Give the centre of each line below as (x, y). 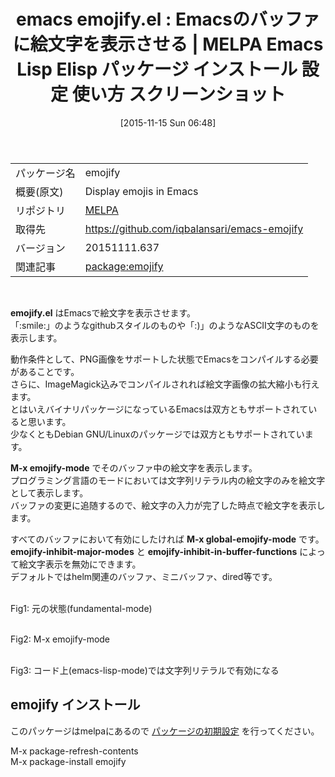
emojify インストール (75, 705)
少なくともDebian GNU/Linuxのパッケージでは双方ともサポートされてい (157, 434)
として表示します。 (49, 492)
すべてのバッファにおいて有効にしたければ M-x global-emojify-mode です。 (167, 539)
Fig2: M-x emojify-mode (60, 639)
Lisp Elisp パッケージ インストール (157, 69)
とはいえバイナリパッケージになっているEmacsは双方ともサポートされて (159, 409)
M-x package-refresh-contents (74, 751)
